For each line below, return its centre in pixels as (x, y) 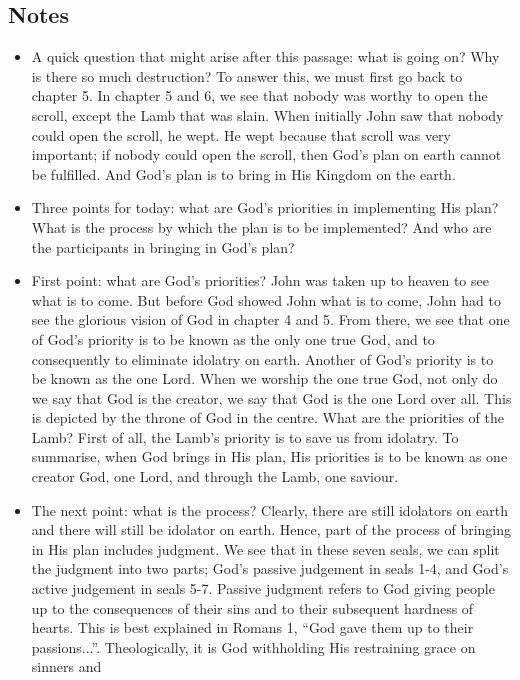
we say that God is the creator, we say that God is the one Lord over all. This (271, 397)
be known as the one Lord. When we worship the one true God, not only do (264, 378)
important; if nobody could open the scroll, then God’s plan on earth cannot (266, 154)
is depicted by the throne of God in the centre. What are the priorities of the (267, 417)
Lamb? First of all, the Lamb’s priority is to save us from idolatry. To (245, 436)
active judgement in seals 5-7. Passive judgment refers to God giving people (263, 588)
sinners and (66, 666)
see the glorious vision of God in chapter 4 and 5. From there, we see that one (270, 319)
